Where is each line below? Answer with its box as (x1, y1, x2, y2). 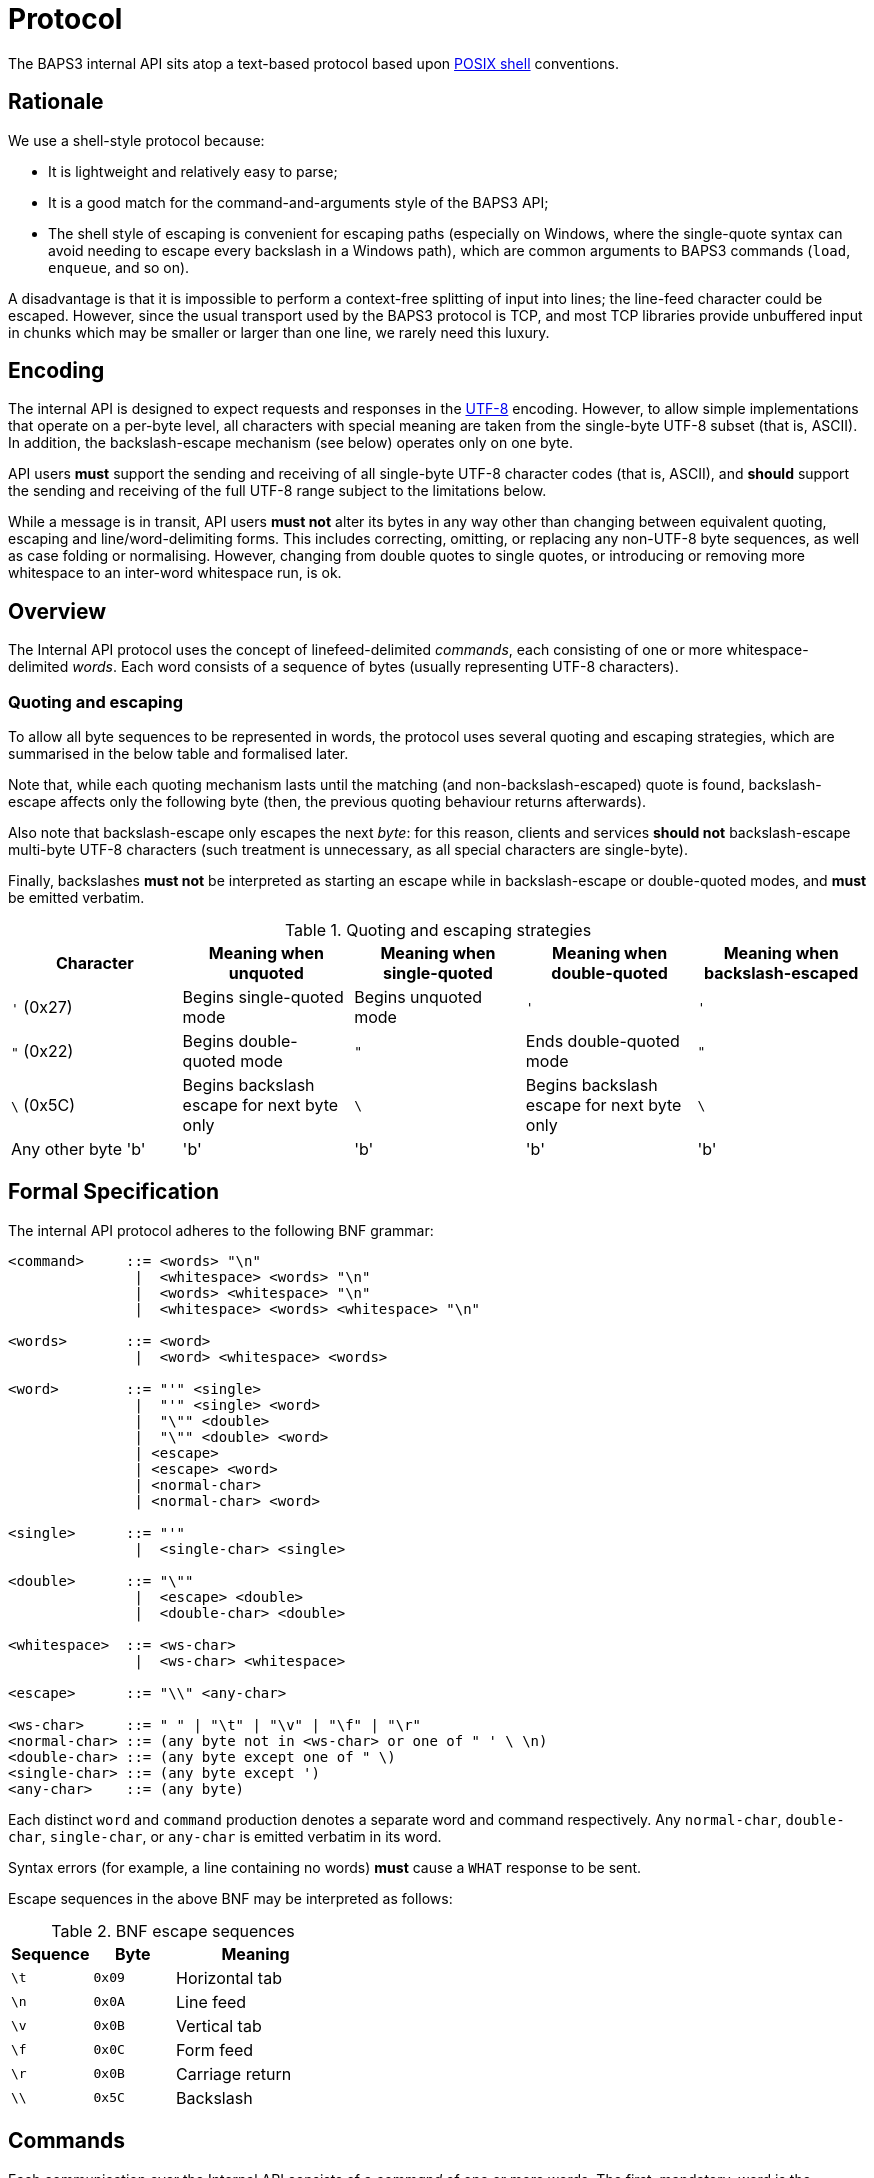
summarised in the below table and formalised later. (8, 745, 349, 763)
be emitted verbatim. (8, 889, 145, 907)
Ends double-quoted (525, 1031, 680, 1052)
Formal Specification (8, 1179, 220, 1205)
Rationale (8, 89, 104, 115)
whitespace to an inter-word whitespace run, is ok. (8, 564, 342, 582)
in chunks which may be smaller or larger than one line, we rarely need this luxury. (8, 323, 550, 341)
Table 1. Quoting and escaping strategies (284, 920, 592, 941)
